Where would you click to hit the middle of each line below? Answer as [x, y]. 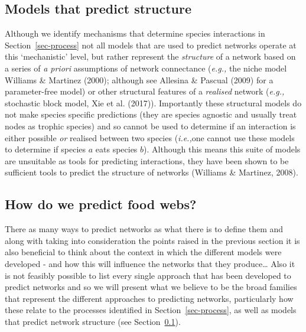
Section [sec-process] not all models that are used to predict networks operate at [151, 45]
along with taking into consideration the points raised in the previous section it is [152, 240]
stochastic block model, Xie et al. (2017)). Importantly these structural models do [153, 102]
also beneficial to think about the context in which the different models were [143, 252]
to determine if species [45, 149]
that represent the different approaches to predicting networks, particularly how [149, 298]
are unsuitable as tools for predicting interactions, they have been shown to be [147, 160]
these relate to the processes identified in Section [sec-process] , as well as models [151, 310]
